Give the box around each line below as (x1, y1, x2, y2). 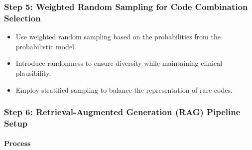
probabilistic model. (15, 41, 76, 51)
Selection (4, 11, 41, 24)
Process (4, 138, 31, 149)
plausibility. (15, 67, 51, 78)
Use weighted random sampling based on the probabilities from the (15, 31, 221, 42)
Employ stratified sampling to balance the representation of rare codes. (15, 84, 233, 95)
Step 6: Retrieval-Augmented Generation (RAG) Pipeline (4, 106, 241, 118)
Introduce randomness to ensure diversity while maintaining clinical (15, 58, 223, 68)
